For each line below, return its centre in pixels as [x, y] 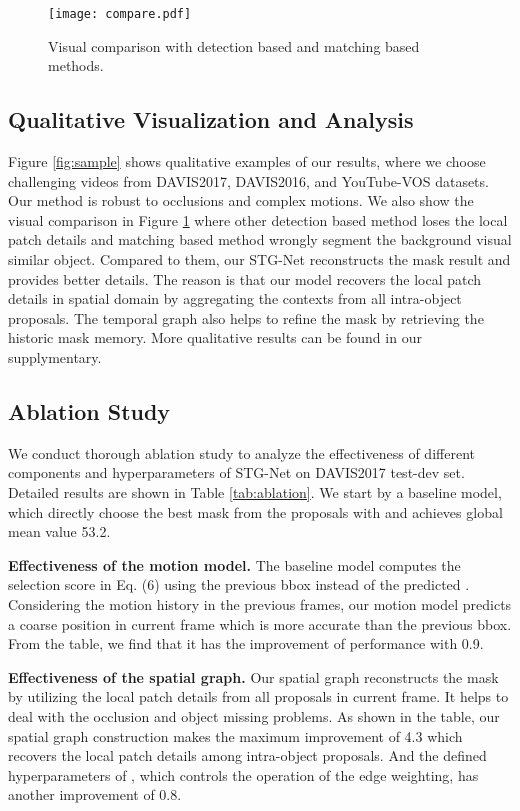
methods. [76, 65]
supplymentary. [55, 356]
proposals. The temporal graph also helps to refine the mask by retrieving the [246, 317]
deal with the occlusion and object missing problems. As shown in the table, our [254, 715]
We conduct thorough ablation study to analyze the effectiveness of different [241, 452]
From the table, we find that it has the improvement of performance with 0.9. [246, 643]
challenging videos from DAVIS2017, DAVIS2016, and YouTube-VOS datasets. [248, 180]
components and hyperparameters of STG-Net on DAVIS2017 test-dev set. [236, 472]
